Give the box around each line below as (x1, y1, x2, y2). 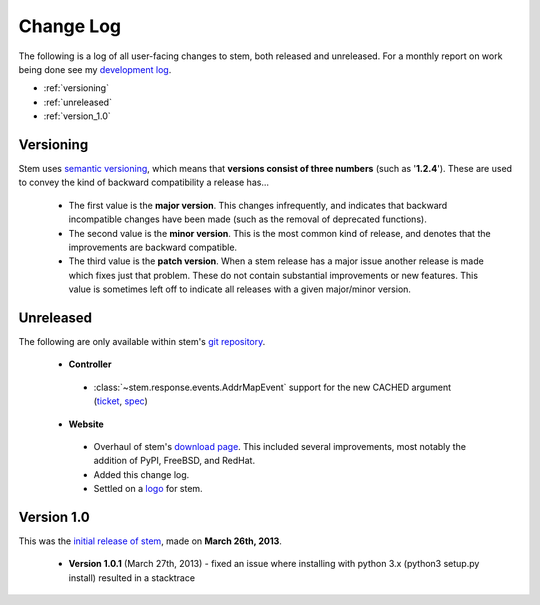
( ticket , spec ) (93, 395, 149, 407)
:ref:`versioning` (43, 82, 110, 94)
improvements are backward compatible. (68, 241, 238, 253)
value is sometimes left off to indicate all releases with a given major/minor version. (68, 283, 412, 295)
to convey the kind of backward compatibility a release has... (18, 176, 270, 189)
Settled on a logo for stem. (93, 483, 204, 495)
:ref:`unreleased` (43, 96, 112, 108)
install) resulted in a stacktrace (68, 571, 195, 584)
